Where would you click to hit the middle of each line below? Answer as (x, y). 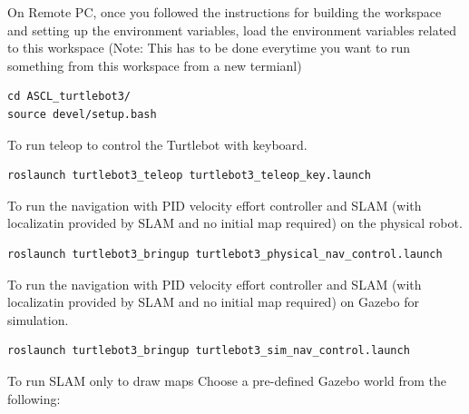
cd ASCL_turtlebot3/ (69, 97)
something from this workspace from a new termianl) (155, 65)
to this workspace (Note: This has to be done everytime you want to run (209, 48)
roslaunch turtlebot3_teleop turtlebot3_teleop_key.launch (189, 176)
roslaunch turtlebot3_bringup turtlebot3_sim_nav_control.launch (209, 351)
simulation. (38, 319)
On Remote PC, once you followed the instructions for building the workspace (225, 12)
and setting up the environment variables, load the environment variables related (232, 30)
